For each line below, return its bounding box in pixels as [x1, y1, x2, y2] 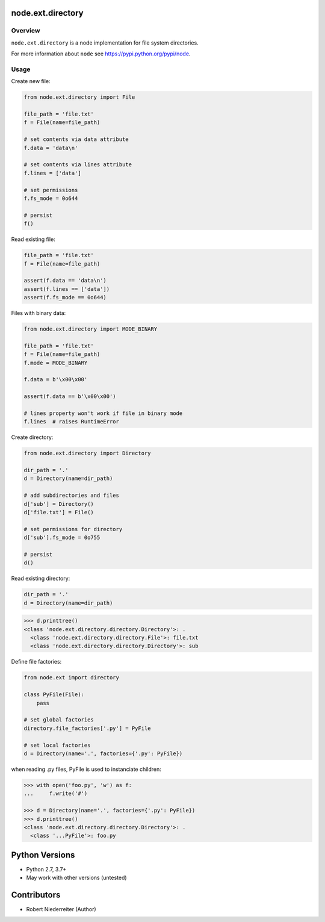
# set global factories [23, 717, 94, 723]
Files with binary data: [11, 310, 66, 317]
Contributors [11, 889, 61, 900]
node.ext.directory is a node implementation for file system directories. [11, 39, 199, 46]
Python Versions [11, 850, 75, 860]
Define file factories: [11, 658, 62, 665]
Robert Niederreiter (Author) [26, 906, 96, 913]
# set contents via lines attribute [23, 161, 132, 168]
